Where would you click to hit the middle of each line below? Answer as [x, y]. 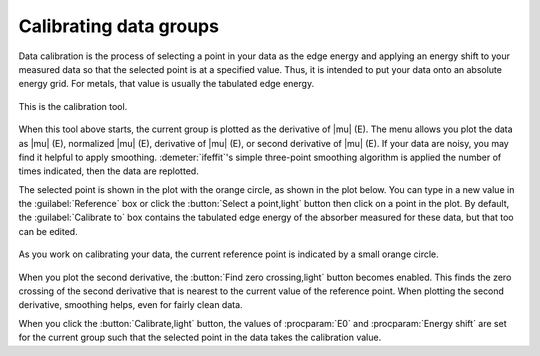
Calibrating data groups [119, 26]
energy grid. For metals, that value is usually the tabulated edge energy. [166, 84]
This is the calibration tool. [73, 106]
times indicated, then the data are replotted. [108, 171]
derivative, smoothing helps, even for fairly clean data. [131, 305]
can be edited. [48, 231]
